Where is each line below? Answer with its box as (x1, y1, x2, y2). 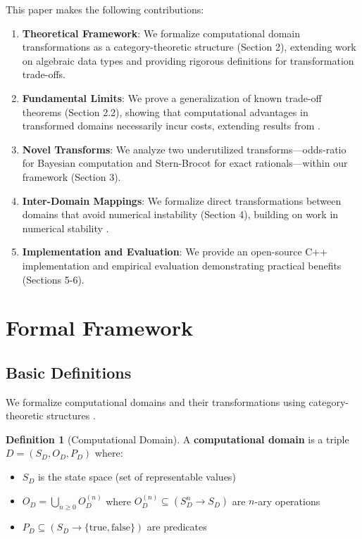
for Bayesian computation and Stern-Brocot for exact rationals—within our (22, 156, 348, 170)
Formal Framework (6, 313, 193, 342)
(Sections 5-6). (22, 272, 85, 286)
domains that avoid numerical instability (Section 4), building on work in (22, 207, 339, 222)
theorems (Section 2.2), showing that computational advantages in (22, 104, 308, 119)
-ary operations (254, 493, 320, 508)
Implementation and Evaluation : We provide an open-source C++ (22, 244, 328, 259)
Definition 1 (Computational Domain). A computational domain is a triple (6, 431, 349, 446)
